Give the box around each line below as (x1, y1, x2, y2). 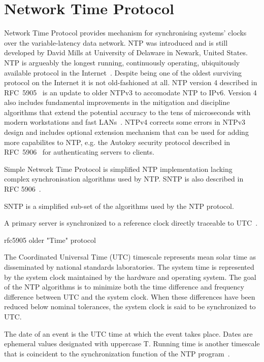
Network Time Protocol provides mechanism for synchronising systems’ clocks (4, 27, 247, 38)
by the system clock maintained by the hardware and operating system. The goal (4, 271, 256, 282)
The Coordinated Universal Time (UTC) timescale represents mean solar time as (4, 251, 256, 262)
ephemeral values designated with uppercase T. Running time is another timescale (4, 338, 260, 349)
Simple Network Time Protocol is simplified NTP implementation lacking (4, 163, 233, 174)
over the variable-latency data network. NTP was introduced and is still (4, 37, 228, 48)
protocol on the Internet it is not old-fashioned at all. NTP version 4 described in (4, 77, 257, 88)
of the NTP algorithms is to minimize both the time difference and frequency (4, 281, 244, 292)
